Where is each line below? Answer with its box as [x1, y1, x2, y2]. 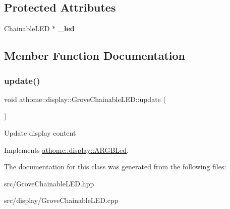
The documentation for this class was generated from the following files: [4, 161, 226, 172]
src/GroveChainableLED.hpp [4, 178, 94, 188]
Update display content [4, 127, 76, 138]
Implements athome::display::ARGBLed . [4, 144, 129, 155]
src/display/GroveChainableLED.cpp [4, 195, 119, 205]
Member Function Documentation [4, 48, 186, 63]
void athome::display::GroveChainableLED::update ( [4, 93, 166, 104]
